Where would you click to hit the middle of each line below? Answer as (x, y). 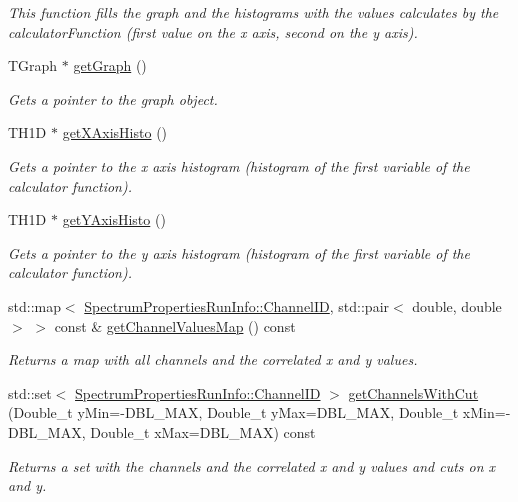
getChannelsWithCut (413, 392)
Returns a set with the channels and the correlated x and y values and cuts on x (252, 465)
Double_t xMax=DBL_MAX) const (203, 431)
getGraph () (110, 65)
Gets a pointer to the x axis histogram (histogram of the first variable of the (239, 165)
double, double (457, 305)
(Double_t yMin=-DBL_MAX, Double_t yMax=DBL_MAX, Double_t (233, 412)
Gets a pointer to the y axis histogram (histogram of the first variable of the (239, 252)
